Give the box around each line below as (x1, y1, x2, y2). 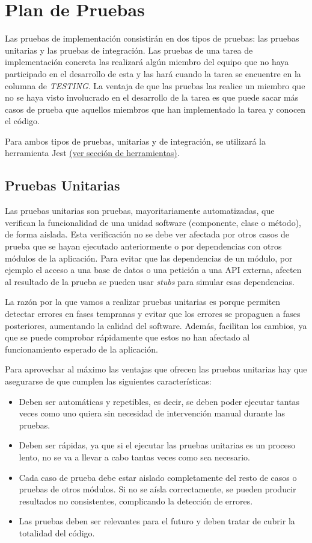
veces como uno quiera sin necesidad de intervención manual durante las (19, 407, 285, 419)
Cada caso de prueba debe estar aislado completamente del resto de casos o (19, 471, 297, 483)
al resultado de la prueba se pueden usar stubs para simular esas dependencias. (5, 275, 295, 287)
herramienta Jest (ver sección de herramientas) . (5, 146, 180, 159)
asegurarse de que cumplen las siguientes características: (5, 374, 212, 387)
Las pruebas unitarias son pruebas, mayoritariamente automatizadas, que (5, 204, 275, 217)
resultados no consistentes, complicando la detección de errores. (19, 494, 253, 507)
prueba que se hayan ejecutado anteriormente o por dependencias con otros (5, 240, 282, 253)
